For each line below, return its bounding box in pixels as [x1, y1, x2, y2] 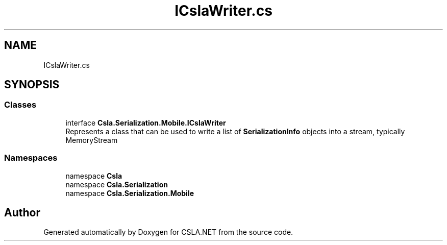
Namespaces [4, 153, 58, 163]
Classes [4, 100, 37, 110]
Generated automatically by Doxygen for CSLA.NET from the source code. [43, 228, 293, 237]
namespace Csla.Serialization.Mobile [65, 188, 194, 198]
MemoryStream [65, 135, 118, 144]
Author [4, 206, 40, 219]
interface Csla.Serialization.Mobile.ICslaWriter [65, 118, 226, 127]
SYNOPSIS [4, 78, 60, 91]
